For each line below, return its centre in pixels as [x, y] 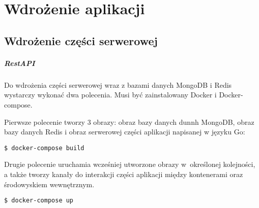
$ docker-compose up [39, 201]
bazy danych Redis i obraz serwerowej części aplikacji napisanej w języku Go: [125, 132]
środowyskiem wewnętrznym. [49, 184]
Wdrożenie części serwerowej [81, 40]
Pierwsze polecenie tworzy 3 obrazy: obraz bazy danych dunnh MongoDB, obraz [129, 122]
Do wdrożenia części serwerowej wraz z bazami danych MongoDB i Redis [118, 84]
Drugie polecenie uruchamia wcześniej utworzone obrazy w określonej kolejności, [130, 164]
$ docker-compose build [44, 148]
